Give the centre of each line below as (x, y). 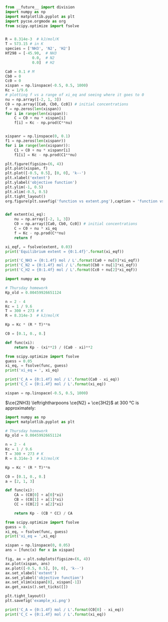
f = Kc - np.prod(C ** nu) (40, 233)
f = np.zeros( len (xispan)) (33, 109)
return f (23, 238)
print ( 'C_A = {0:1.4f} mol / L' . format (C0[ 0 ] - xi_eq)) (64, 609)
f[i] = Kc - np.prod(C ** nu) (43, 123)
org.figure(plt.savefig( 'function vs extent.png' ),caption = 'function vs (85, 201)
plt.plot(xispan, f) (27, 169)
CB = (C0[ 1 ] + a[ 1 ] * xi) (39, 500)
